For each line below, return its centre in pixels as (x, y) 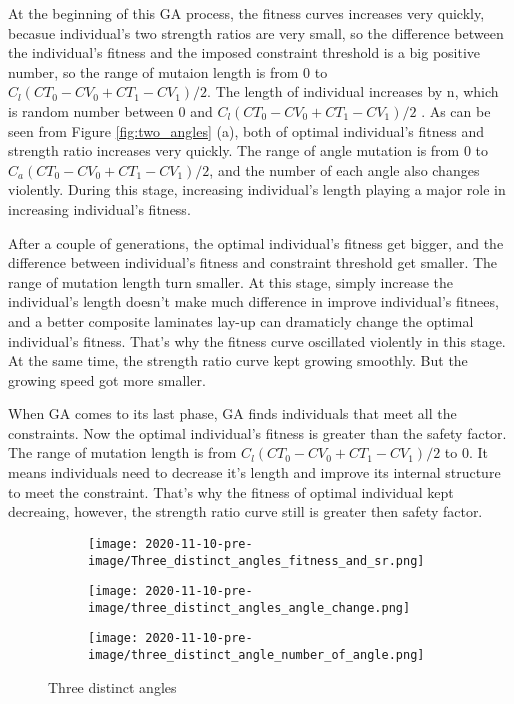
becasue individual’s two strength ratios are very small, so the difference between (256, 32)
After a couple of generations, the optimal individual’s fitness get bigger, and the (256, 242)
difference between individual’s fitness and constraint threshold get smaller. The (253, 262)
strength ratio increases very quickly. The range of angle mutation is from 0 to (248, 150)
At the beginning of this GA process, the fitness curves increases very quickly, (246, 13)
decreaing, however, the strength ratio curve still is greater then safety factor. (245, 511)
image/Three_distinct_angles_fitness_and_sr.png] (256, 560)
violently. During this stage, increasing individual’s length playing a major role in (257, 189)
